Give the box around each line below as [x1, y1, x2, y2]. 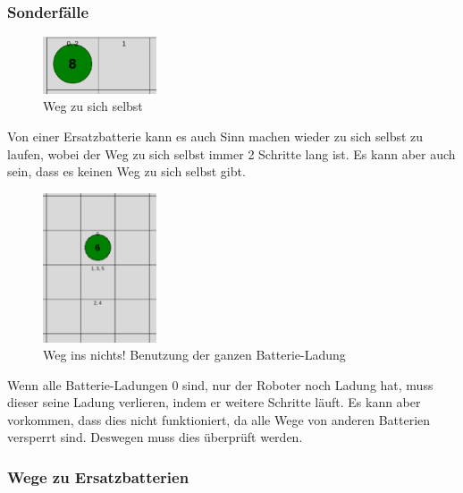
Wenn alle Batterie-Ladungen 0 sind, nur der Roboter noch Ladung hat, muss [7, 375, 434, 394]
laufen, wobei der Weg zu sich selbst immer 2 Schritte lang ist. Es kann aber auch [7, 144, 456, 163]
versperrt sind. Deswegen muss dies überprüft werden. [7, 428, 303, 446]
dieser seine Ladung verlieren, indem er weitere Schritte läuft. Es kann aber [7, 393, 421, 412]
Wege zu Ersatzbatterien [7, 466, 189, 488]
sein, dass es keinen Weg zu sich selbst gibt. [7, 162, 246, 181]
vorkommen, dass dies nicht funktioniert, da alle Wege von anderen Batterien [7, 410, 431, 429]
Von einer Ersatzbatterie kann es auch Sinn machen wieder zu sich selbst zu [7, 127, 424, 145]
